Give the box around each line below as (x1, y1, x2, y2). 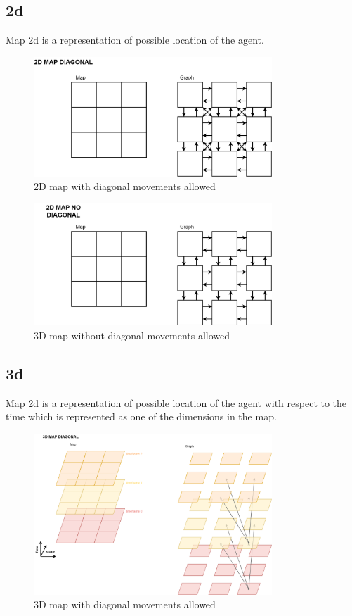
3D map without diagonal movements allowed (34, 328, 230, 343)
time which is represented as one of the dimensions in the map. (6, 409, 277, 424)
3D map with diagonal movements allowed (34, 597, 216, 612)
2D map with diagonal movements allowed (34, 179, 216, 194)
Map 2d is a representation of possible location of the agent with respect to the (6, 395, 347, 410)
